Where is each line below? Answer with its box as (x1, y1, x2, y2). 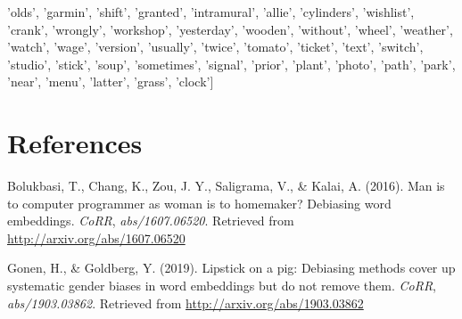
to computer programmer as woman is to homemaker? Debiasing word (7, 193, 392, 212)
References (7, 125, 143, 161)
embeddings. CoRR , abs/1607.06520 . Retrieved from (7, 211, 294, 230)
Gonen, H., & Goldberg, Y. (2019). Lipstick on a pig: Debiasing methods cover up (7, 258, 456, 277)
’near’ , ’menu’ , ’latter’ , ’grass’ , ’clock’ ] (7, 72, 214, 91)
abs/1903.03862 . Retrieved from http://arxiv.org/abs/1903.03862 (7, 293, 364, 312)
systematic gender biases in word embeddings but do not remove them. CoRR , (7, 276, 437, 295)
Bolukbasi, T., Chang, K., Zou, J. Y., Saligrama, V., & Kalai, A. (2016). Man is (7, 176, 445, 195)
